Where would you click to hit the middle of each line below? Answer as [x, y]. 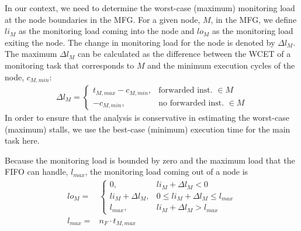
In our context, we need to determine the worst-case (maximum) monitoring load [150, 8]
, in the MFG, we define [254, 19]
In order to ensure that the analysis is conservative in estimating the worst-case [147, 118]
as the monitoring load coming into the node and [106, 31]
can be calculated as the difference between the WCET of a [184, 54]
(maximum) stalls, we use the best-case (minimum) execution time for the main [148, 129]
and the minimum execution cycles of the [221, 65]
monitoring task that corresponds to [70, 65]
